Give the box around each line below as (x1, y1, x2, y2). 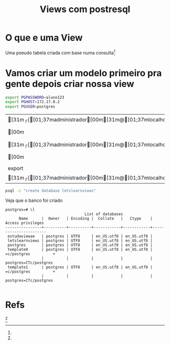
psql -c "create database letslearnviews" (5, 188, 96, 193)
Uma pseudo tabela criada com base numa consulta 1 (5, 49, 115, 56)
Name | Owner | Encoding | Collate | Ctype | (18, 216, 153, 221)
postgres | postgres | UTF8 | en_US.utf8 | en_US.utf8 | (7, 243, 153, 248)
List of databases (84, 211, 123, 217)
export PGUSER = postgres (5, 104, 56, 109)
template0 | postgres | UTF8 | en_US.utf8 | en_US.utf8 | (7, 247, 153, 252)
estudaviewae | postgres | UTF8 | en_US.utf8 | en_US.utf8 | (7, 234, 153, 239)
